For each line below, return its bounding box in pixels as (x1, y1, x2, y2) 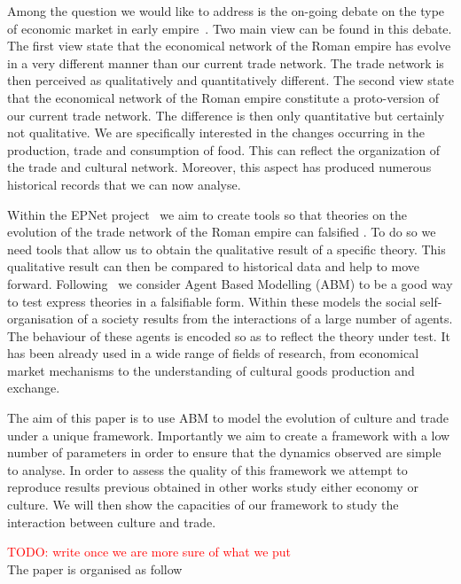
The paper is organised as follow (7, 559, 183, 578)
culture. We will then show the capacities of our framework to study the (7, 495, 399, 514)
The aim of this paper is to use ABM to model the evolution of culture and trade (7, 409, 449, 427)
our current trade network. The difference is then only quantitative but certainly (7, 105, 445, 124)
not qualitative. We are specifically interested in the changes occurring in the (7, 123, 425, 142)
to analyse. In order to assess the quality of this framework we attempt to (7, 460, 408, 479)
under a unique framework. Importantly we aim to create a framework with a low (7, 425, 450, 444)
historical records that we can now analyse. (7, 175, 241, 193)
